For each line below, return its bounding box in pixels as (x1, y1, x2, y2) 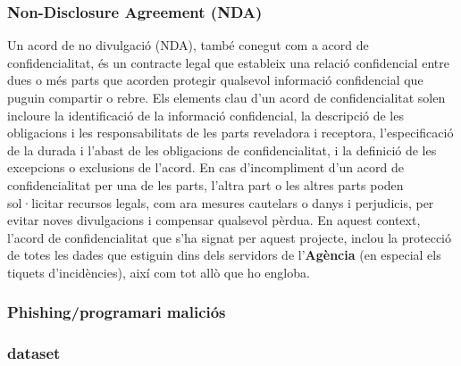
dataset (7, 342, 61, 364)
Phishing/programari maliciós (7, 301, 226, 323)
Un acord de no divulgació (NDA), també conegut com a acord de (7, 36, 369, 54)
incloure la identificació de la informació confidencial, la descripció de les (7, 105, 404, 124)
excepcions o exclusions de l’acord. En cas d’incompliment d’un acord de (7, 158, 404, 177)
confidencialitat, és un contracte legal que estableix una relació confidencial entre (7, 53, 449, 71)
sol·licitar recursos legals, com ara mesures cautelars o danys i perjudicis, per (7, 193, 434, 212)
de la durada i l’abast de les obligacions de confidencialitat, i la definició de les (7, 140, 437, 159)
